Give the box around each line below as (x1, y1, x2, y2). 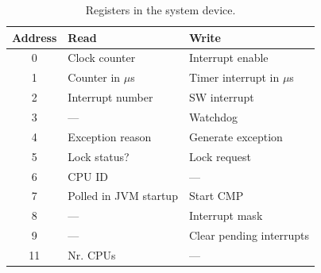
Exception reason (68, 128, 152, 144)
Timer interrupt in (188, 69, 280, 86)
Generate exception (188, 128, 283, 144)
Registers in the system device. (85, 2, 236, 17)
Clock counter (68, 49, 136, 66)
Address (12, 29, 57, 45)
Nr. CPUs (68, 246, 116, 263)
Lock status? (68, 148, 130, 164)
